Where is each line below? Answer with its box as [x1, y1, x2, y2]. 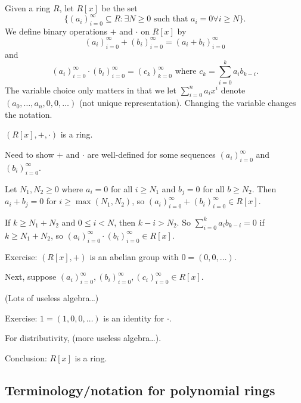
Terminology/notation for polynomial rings [5, 380, 275, 399]
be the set [101, 2, 138, 14]
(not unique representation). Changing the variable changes [79, 96, 296, 109]
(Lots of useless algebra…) [5, 291, 99, 304]
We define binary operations [5, 24, 108, 37]
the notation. [5, 108, 52, 120]
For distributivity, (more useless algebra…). [5, 332, 162, 344]
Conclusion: [5, 351, 47, 364]
